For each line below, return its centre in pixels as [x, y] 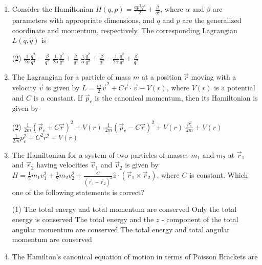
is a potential [235, 87]
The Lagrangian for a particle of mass [71, 76]
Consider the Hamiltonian [53, 9]
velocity [24, 87]
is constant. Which [219, 175]
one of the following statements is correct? [78, 192]
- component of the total [200, 219]
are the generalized [212, 20]
